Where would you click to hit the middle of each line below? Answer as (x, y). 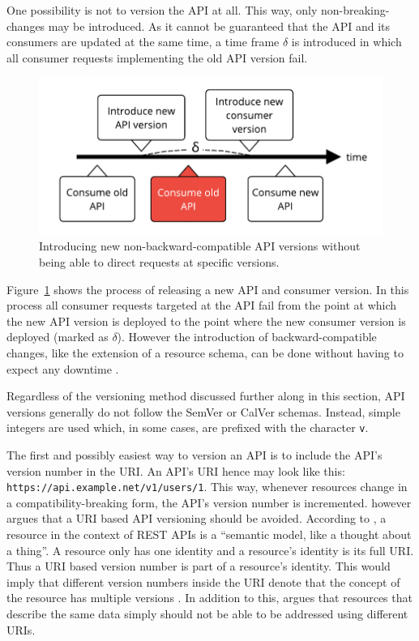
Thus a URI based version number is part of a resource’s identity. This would (199, 566)
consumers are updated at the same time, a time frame (143, 42)
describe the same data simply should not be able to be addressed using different (207, 613)
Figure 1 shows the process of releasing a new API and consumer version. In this (208, 289)
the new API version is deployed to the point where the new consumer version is (206, 320)
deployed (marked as (58, 337)
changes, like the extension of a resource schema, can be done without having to (205, 352)
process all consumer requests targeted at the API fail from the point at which (202, 305)
